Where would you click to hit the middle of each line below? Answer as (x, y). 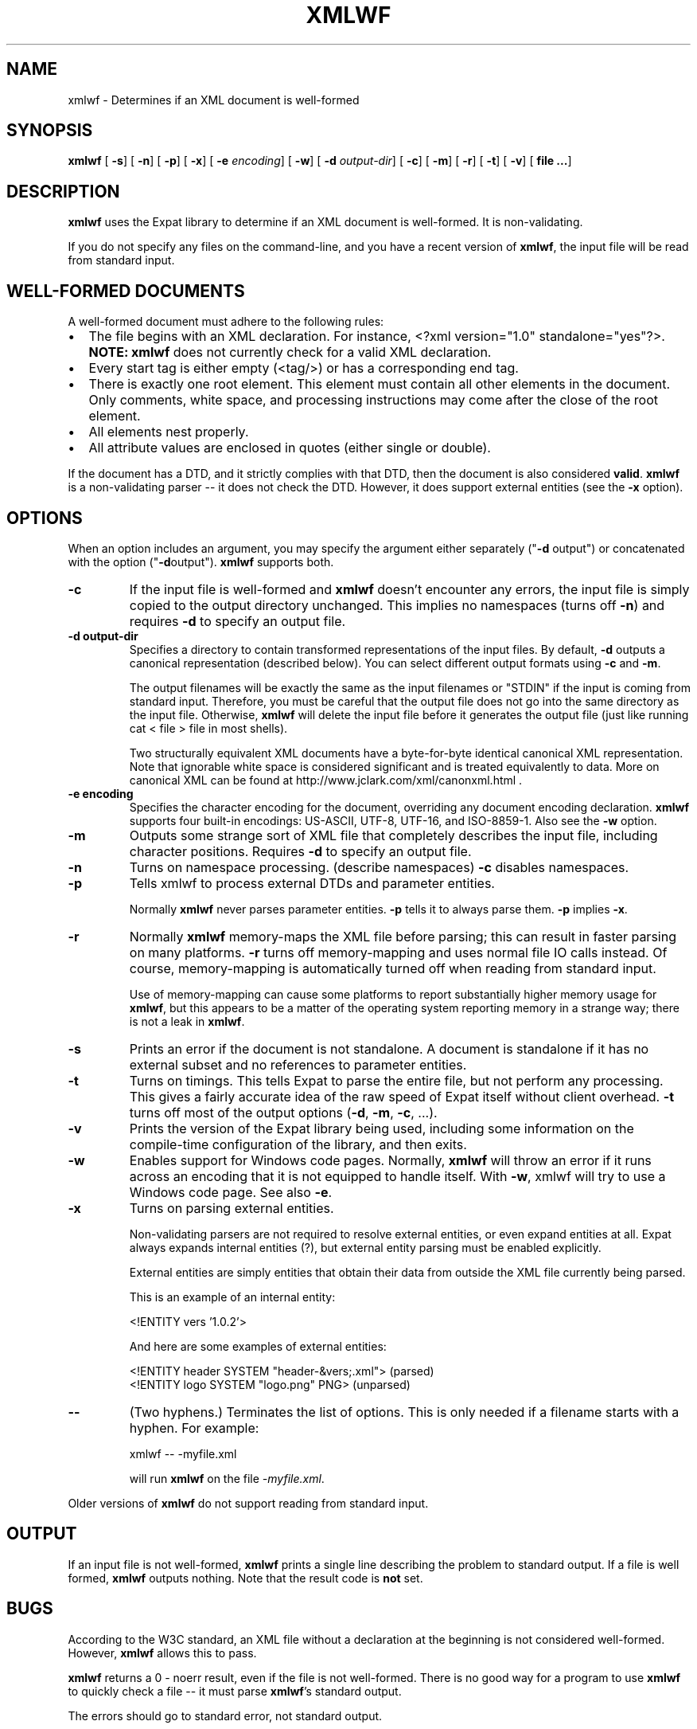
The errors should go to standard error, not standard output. (225, 1715)
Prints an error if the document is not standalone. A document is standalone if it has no (389, 1048)
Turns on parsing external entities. (232, 1208)
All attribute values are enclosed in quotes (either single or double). (290, 448)
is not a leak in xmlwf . (187, 1021)
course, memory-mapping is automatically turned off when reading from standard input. (393, 968)
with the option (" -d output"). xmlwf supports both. (201, 561)
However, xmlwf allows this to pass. (162, 1653)
